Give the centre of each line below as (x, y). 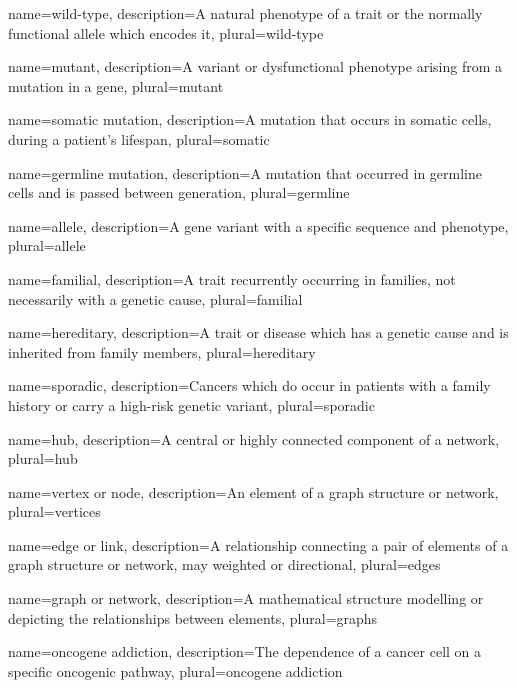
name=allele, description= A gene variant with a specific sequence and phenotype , (258, 225)
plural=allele (47, 245)
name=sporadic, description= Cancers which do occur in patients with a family (249, 385)
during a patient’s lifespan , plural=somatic (139, 138)
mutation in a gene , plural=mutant (116, 85)
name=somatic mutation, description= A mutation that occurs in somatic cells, (250, 119)
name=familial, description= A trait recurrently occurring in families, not (232, 278)
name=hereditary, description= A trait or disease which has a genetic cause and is (258, 332)
